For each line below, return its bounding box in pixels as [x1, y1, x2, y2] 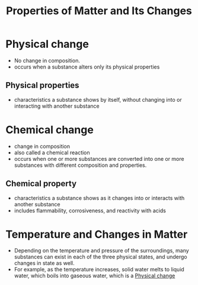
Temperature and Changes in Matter [5, 228, 188, 241]
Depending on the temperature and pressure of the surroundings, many [14, 247, 189, 254]
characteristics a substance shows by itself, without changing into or [14, 96, 182, 103]
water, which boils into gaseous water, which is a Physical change [14, 272, 175, 279]
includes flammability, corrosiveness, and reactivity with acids [14, 207, 167, 214]
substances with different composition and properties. [14, 161, 147, 169]
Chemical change [5, 123, 94, 137]
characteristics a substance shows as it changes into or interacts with [14, 194, 185, 202]
